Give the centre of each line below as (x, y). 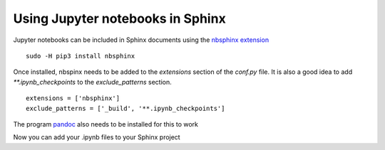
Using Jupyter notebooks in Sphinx (119, 18)
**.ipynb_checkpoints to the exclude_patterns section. (93, 82)
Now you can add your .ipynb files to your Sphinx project (97, 137)
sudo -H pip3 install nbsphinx (81, 56)
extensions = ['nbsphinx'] (73, 98)
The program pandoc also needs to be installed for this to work (106, 124)
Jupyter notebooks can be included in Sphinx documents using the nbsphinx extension (141, 40)
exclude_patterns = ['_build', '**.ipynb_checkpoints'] (125, 108)
